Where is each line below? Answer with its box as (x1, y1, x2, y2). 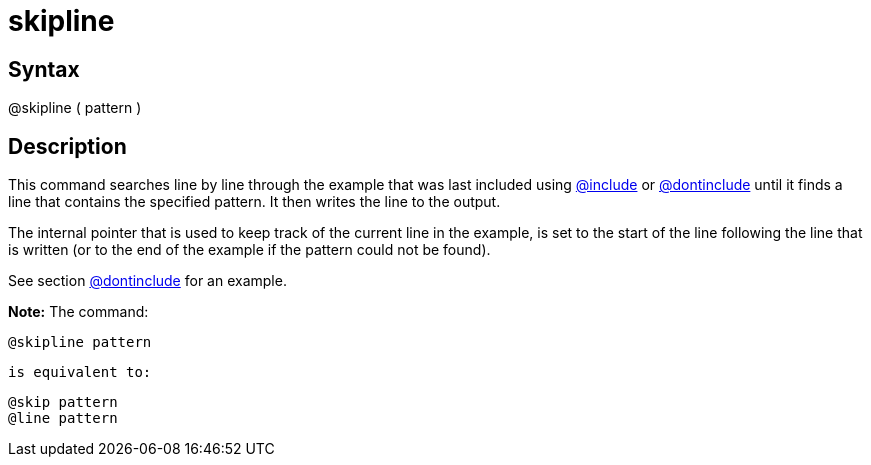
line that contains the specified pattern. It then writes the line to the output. (8, 193, 501, 211)
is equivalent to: (8, 364, 152, 381)
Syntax (8, 56, 80, 82)
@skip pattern (8, 394, 118, 411)
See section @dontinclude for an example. (8, 272, 287, 290)
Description (8, 133, 127, 159)
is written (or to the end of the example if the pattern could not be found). (8, 241, 491, 259)
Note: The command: (8, 303, 149, 321)
